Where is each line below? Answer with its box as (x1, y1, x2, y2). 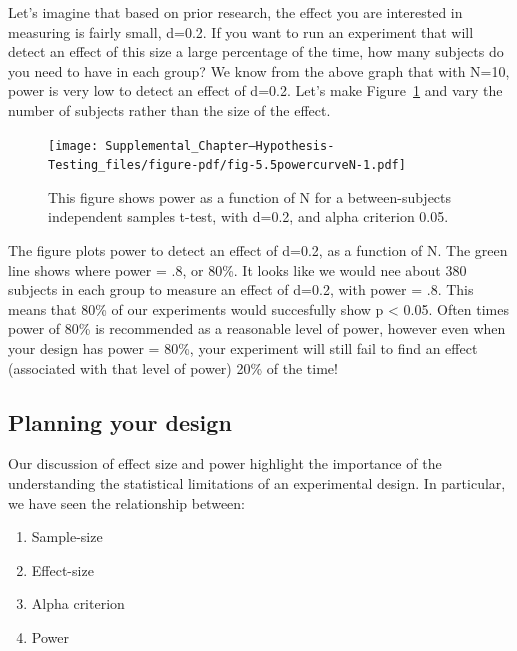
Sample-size (31, 526, 103, 547)
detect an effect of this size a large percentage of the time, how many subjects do (8, 41, 504, 62)
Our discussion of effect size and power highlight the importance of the (8, 453, 442, 474)
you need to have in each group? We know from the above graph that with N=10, (8, 60, 510, 81)
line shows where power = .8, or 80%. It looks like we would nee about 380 (8, 259, 467, 280)
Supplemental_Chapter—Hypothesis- (105, 138, 335, 153)
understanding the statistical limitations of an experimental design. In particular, (8, 473, 506, 494)
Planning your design (8, 406, 232, 437)
